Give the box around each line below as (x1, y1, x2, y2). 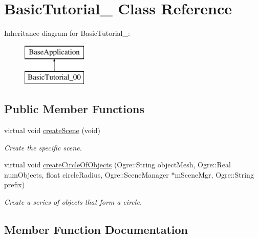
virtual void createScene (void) (4, 125, 100, 136)
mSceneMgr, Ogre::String (175, 169, 254, 180)
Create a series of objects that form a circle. (4, 197, 142, 207)
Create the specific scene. (4, 142, 82, 153)
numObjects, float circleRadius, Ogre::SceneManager (4, 169, 169, 180)
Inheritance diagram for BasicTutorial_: (4, 28, 130, 38)
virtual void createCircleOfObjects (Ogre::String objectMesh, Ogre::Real (4, 159, 231, 170)
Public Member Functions (4, 101, 144, 117)
